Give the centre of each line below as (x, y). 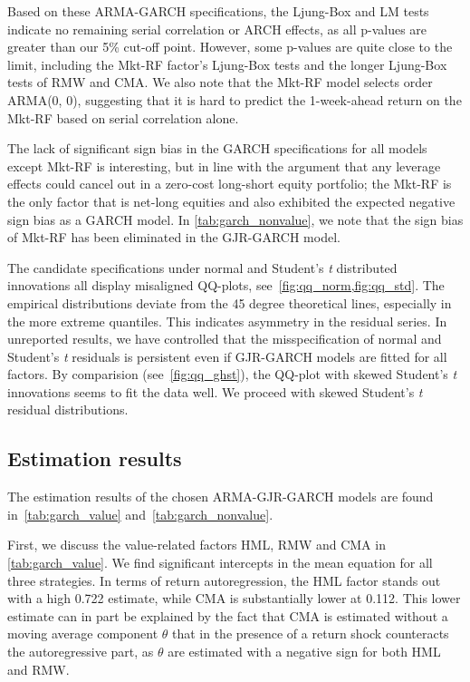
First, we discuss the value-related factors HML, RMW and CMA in (197, 545)
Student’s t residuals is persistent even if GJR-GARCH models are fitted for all (227, 356)
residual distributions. (68, 409)
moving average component (83, 633)
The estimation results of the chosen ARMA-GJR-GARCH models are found (221, 497)
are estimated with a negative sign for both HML (304, 652)
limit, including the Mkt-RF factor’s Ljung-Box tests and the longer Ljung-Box (227, 64)
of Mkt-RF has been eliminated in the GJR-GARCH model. (174, 237)
